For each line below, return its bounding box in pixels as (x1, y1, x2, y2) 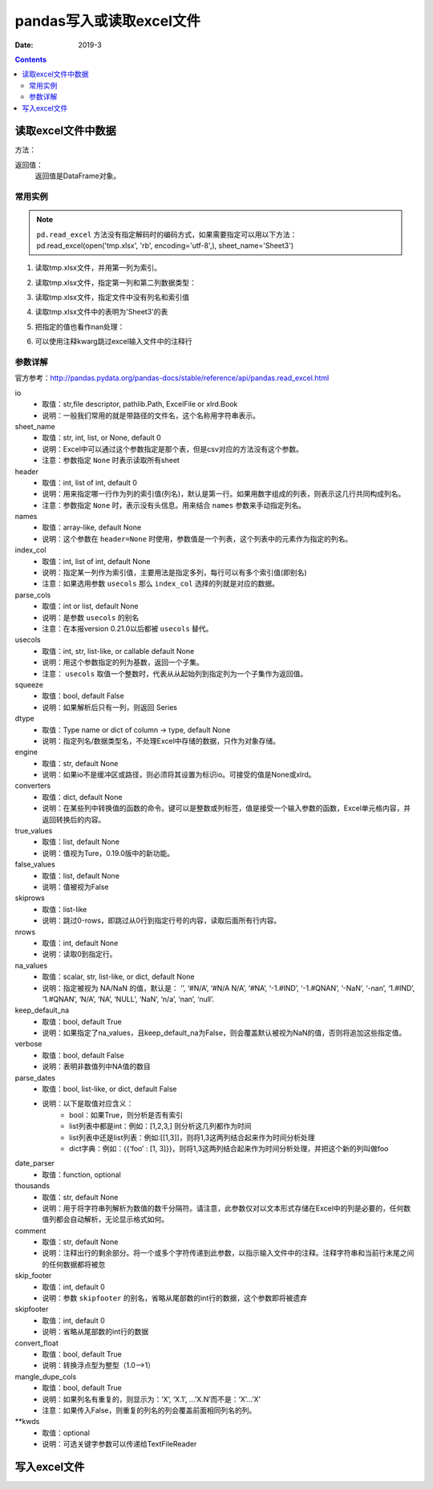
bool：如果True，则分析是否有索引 (69, 1110, 184, 1119)
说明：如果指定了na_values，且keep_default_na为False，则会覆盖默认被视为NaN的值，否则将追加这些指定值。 (42, 1028, 407, 1038)
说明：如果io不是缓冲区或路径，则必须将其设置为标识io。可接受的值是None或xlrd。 (42, 770, 316, 780)
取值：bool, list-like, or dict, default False (42, 1084, 177, 1094)
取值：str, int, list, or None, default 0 (42, 433, 162, 443)
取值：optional (42, 1428, 90, 1438)
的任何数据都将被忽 (42, 1260, 106, 1269)
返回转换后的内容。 (42, 814, 106, 824)
